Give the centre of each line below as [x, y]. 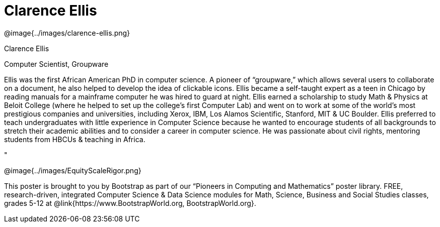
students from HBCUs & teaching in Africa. [75, 139]
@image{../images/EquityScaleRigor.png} [73, 170]
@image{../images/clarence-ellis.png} [67, 33]
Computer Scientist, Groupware [56, 64]
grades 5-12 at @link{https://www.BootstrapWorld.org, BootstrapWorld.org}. [130, 203]
